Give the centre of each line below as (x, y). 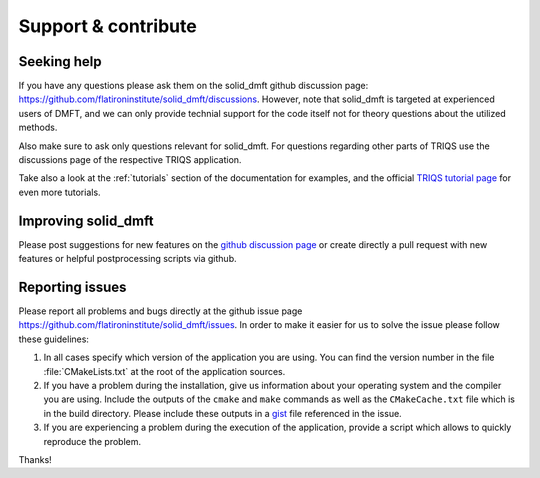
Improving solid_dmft (86, 220)
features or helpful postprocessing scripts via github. (127, 259)
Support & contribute (107, 26)
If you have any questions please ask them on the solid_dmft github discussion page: (193, 86)
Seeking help (60, 61)
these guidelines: (54, 339)
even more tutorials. (59, 192)
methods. (38, 127)
